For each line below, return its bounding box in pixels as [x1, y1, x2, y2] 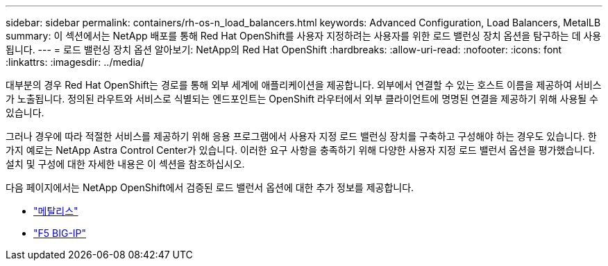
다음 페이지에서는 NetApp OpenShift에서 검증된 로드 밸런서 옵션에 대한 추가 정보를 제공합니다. [6, 181, 414, 193]
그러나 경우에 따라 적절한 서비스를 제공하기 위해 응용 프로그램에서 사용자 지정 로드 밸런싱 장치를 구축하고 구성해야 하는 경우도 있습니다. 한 [6, 130, 597, 142]
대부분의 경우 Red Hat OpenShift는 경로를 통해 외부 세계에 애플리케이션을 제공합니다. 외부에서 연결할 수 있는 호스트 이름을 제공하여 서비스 [6, 79, 602, 91]
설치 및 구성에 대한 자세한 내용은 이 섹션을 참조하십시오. [6, 158, 245, 170]
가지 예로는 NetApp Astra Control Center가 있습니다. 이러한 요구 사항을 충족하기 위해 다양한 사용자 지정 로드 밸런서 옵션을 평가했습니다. [6, 144, 596, 156]
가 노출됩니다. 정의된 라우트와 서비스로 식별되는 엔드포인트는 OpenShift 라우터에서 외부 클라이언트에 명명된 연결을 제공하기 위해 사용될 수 [6, 93, 598, 105]
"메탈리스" [33, 205, 78, 217]
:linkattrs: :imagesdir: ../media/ [6, 56, 144, 68]
